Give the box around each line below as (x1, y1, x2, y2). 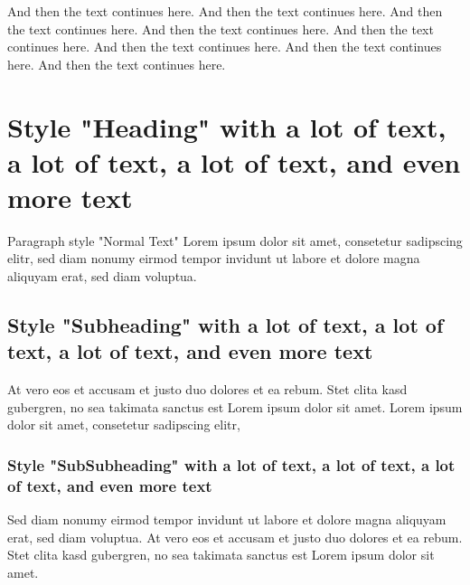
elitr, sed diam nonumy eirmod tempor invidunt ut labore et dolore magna (7, 249, 420, 268)
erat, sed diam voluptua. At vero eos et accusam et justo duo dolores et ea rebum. (7, 527, 463, 546)
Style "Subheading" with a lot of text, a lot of (7, 311, 444, 339)
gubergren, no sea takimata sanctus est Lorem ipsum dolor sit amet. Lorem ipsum (7, 397, 463, 416)
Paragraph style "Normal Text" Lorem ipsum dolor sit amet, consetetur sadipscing (7, 231, 463, 250)
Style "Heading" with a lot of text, (7, 108, 446, 145)
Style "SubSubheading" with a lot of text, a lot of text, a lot (7, 453, 456, 476)
